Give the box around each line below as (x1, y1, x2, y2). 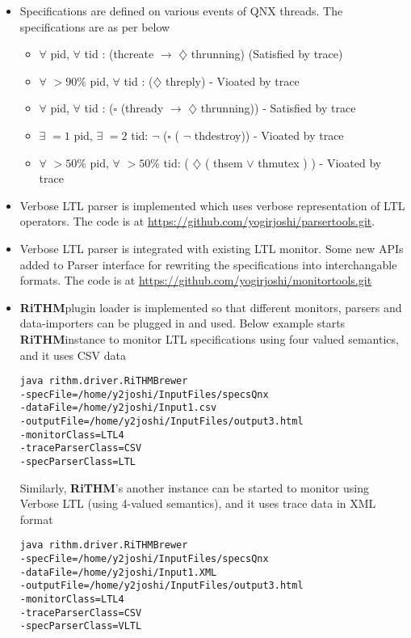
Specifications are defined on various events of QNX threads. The (19, 2, 343, 19)
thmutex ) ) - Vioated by (258, 154, 382, 171)
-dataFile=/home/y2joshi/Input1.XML (19, 566, 217, 578)
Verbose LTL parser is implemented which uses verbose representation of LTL (19, 196, 405, 213)
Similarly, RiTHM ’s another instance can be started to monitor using (19, 479, 369, 496)
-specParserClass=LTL (19, 456, 136, 468)
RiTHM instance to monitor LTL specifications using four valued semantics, (19, 330, 399, 347)
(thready (120, 99, 164, 116)
